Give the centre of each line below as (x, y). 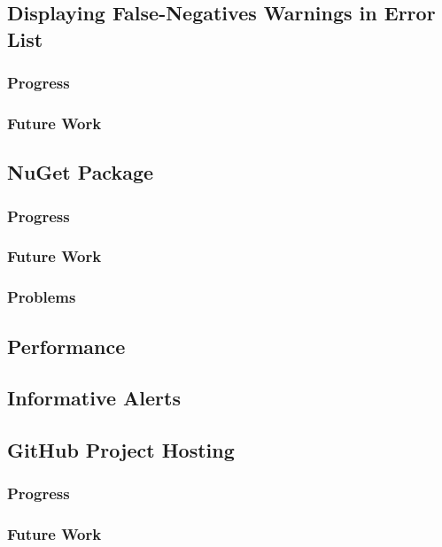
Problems (42, 297)
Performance (66, 346)
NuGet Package (81, 172)
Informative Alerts (94, 398)
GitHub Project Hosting (121, 450)
